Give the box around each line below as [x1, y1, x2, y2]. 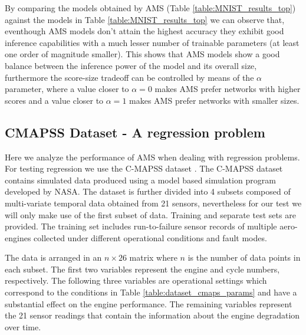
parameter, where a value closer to [5, 83, 129, 95]
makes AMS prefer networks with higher [154, 83, 301, 95]
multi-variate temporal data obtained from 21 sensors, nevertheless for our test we [5, 196, 302, 209]
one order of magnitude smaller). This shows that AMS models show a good [5, 48, 280, 60]
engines [5, 231, 31, 244]
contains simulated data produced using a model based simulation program [5, 173, 276, 186]
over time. [5, 320, 41, 333]
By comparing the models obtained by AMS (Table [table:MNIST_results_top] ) [5, 2, 296, 14]
